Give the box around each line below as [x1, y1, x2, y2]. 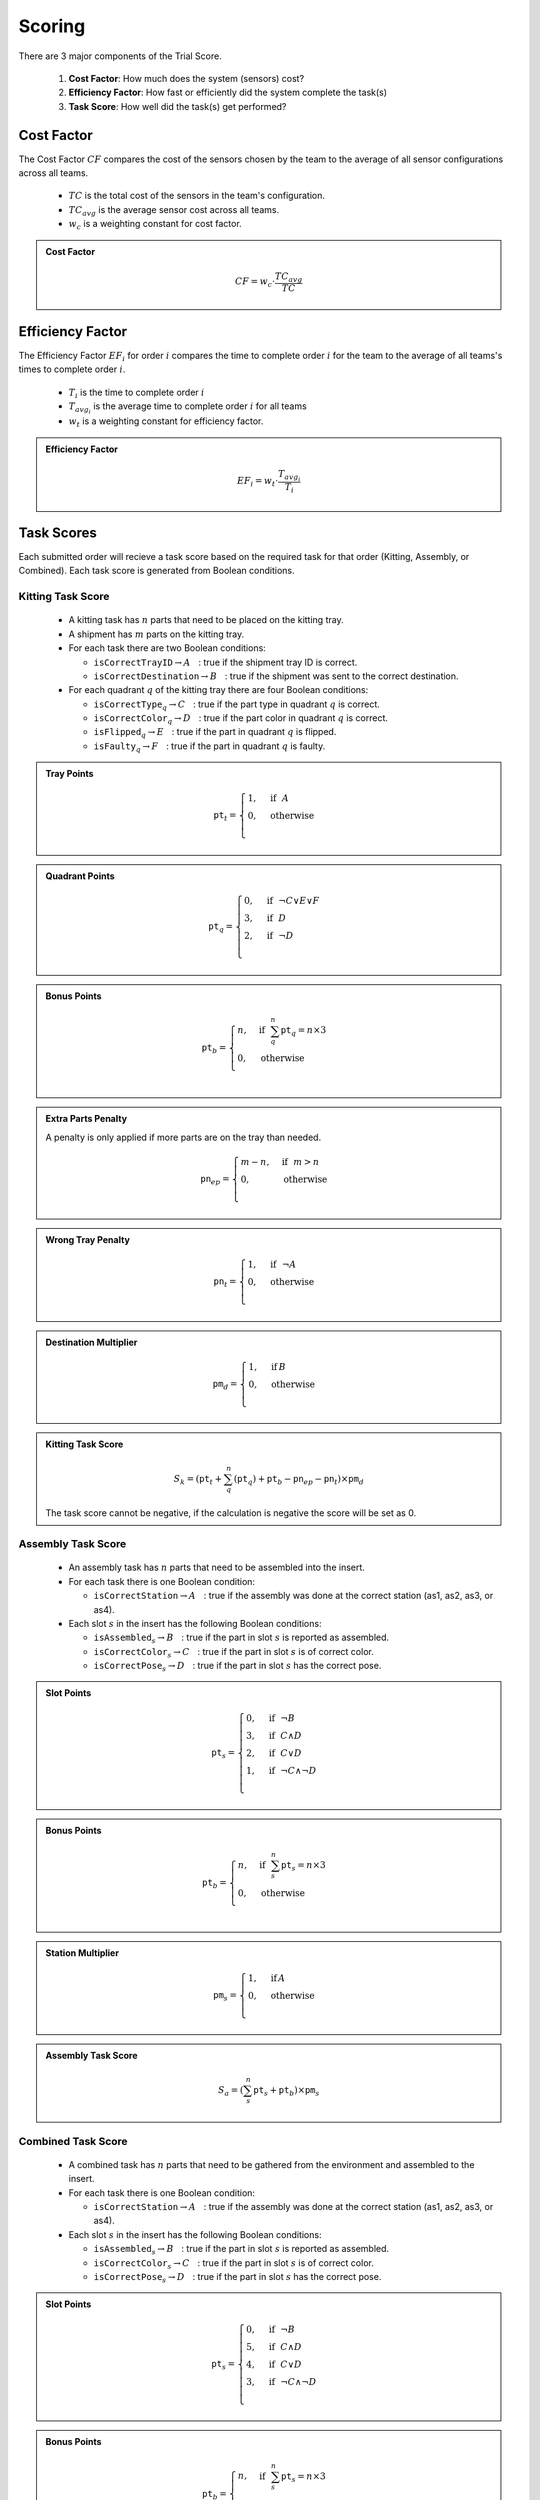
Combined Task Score [18, 2134, 129, 2148]
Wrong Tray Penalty [45, 1233, 130, 1245]
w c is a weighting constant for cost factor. [68, 218, 242, 232]
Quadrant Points [45, 870, 115, 882]
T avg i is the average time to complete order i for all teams [68, 400, 307, 416]
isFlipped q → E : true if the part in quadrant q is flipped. [93, 726, 337, 740]
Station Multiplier [45, 1947, 120, 1959]
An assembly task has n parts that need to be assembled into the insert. [68, 1561, 365, 1574]
